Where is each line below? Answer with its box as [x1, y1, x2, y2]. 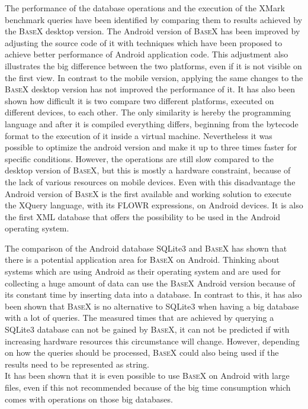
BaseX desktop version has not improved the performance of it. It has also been [5, 83, 295, 95]
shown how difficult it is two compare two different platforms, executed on [5, 94, 274, 107]
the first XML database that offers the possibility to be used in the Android [5, 210, 281, 223]
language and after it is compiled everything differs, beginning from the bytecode [5, 117, 299, 130]
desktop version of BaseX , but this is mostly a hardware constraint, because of [5, 164, 291, 176]
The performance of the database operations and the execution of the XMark [5, 2, 285, 14]
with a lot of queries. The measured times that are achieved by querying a [5, 311, 274, 324]
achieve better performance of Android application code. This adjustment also [5, 48, 288, 60]
